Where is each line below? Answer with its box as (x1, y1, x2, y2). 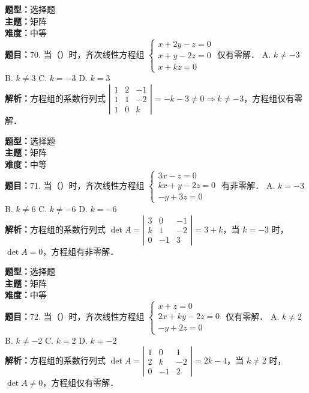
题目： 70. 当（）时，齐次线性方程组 (5, 48, 145, 61)
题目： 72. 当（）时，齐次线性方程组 (5, 310, 145, 323)
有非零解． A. (221, 179, 275, 192)
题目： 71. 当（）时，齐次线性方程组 (5, 179, 145, 192)
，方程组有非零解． (43, 245, 119, 257)
